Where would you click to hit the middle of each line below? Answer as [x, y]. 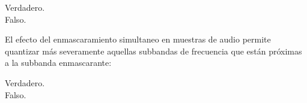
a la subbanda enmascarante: [58, 63]
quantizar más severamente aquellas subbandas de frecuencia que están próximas [153, 51]
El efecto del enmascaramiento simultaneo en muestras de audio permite [138, 39]
